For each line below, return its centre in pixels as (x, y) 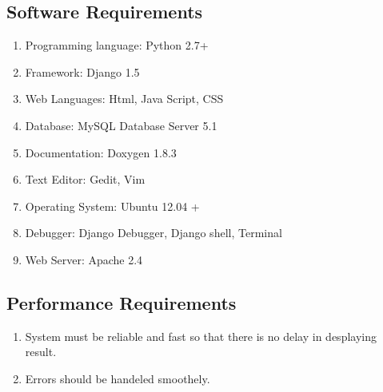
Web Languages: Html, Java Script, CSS (124, 99)
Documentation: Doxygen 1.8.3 (101, 152)
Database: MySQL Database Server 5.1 (121, 125)
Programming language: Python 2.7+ (117, 45)
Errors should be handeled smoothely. (118, 378)
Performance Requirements (122, 302)
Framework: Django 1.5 (82, 71)
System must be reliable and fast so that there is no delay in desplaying (201, 336)
